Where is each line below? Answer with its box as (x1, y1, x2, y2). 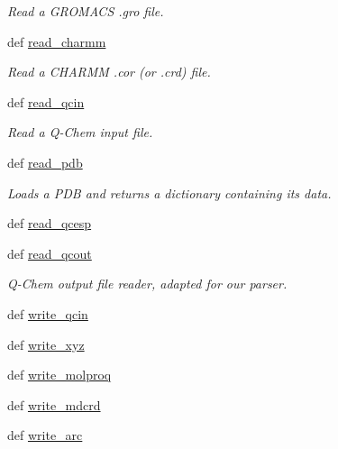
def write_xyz (7, 334, 85, 353)
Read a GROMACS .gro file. (7, 2, 164, 20)
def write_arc (7, 426, 83, 444)
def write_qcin (7, 304, 88, 323)
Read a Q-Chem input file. (7, 123, 153, 142)
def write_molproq (7, 365, 112, 384)
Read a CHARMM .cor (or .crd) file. (7, 62, 211, 81)
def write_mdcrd (7, 395, 101, 414)
